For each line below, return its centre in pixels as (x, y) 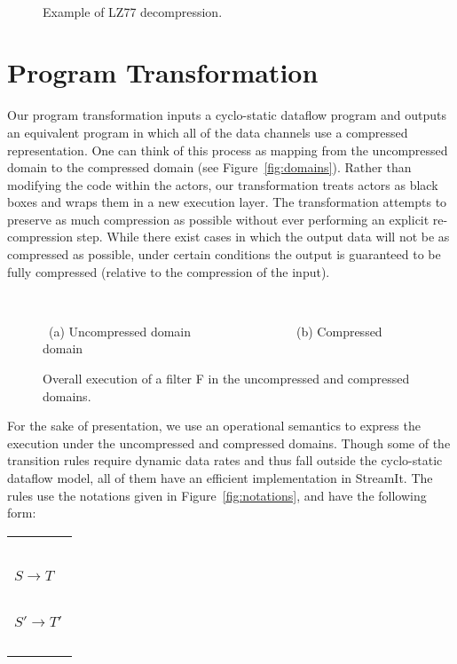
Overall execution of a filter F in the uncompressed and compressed (226, 379)
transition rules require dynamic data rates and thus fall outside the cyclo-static (225, 460)
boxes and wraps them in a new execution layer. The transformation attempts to (227, 202)
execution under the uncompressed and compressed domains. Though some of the (229, 443)
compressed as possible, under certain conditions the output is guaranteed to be (224, 254)
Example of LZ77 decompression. (133, 11)
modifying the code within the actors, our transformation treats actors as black (223, 184)
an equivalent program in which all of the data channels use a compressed (208, 132)
